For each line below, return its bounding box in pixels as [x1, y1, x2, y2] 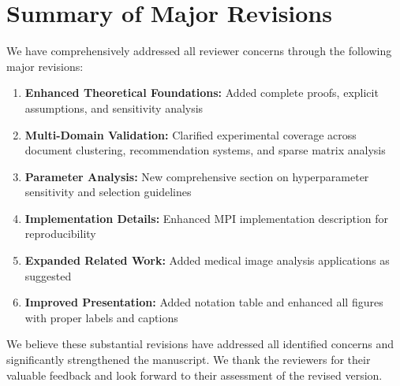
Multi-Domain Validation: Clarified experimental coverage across [24, 126, 357, 143]
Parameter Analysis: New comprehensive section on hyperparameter [24, 168, 369, 184]
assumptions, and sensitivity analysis [24, 99, 204, 116]
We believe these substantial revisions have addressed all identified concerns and [6, 336, 394, 352]
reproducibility [24, 225, 96, 242]
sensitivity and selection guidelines [24, 184, 192, 200]
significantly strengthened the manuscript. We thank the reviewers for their [6, 351, 371, 368]
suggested [24, 267, 72, 284]
